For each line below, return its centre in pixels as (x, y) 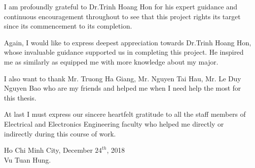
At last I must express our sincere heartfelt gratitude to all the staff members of (125, 114)
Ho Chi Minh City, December (48, 150)
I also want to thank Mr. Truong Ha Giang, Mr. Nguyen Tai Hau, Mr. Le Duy (123, 78)
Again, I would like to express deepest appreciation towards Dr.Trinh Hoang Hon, (128, 42)
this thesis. (20, 97)
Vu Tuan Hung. (27, 159)
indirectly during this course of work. (60, 133)
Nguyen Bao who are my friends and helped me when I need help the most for (123, 88)
